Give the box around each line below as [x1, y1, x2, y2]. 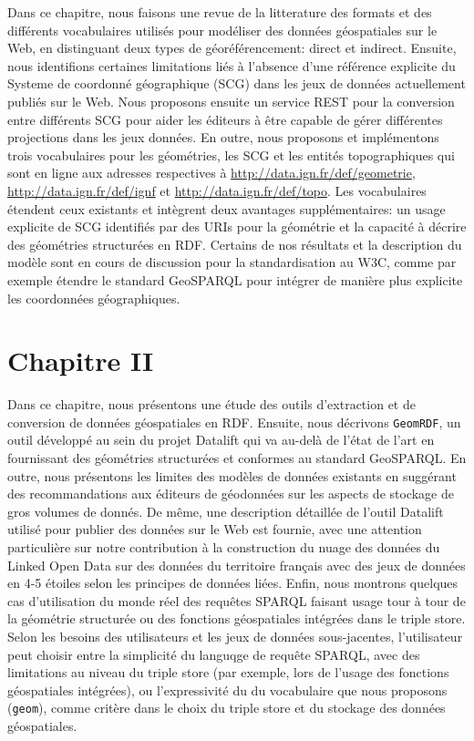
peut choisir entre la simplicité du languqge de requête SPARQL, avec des [7, 644, 420, 664]
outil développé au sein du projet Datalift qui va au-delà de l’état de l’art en [7, 430, 435, 449]
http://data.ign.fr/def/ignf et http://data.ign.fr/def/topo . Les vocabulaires [7, 180, 427, 200]
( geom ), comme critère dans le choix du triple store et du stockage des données [7, 698, 446, 717]
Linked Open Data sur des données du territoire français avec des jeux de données [7, 555, 466, 574]
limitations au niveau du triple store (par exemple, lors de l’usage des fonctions [7, 663, 449, 682]
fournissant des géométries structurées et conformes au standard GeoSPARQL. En [7, 448, 467, 468]
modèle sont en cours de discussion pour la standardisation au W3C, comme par [7, 252, 457, 272]
